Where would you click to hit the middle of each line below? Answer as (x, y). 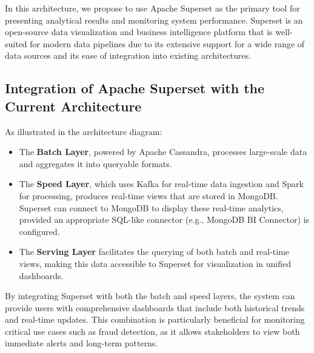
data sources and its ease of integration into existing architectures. (128, 55)
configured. (39, 231)
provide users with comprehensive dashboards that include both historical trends (155, 307)
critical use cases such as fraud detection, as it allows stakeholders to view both (152, 331)
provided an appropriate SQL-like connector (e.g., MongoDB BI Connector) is (164, 219)
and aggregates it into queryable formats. (95, 163)
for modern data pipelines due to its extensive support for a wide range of (167, 43)
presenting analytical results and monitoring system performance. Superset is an (154, 20)
